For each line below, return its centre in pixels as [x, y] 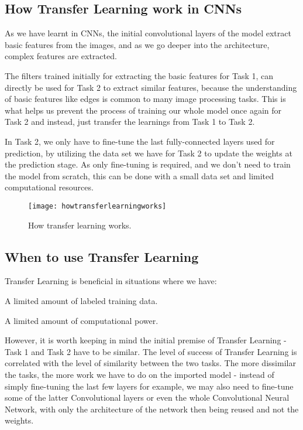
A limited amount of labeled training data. [81, 300]
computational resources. [49, 187]
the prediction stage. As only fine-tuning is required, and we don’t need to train [148, 164]
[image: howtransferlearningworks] [97, 206]
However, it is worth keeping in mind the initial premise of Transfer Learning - [146, 340]
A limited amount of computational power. [82, 320]
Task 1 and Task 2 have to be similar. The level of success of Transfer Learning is [151, 351]
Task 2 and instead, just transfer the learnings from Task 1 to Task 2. [130, 122]
